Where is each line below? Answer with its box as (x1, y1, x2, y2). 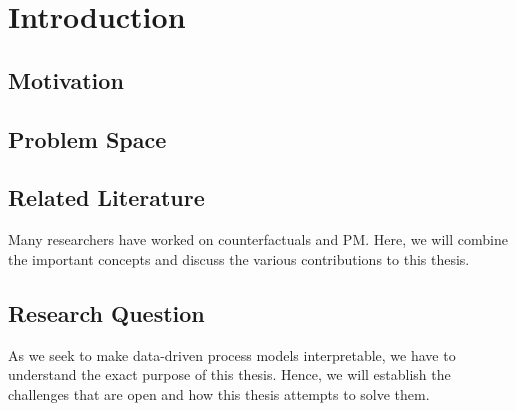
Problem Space (8, 123, 167, 154)
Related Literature (8, 182, 205, 213)
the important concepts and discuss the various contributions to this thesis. (8, 248, 470, 269)
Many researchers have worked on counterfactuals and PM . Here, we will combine (8, 229, 508, 250)
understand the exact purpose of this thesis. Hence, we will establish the (8, 364, 451, 385)
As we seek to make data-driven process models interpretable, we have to (8, 344, 456, 365)
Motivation (8, 64, 124, 95)
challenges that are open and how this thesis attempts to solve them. (8, 383, 430, 404)
